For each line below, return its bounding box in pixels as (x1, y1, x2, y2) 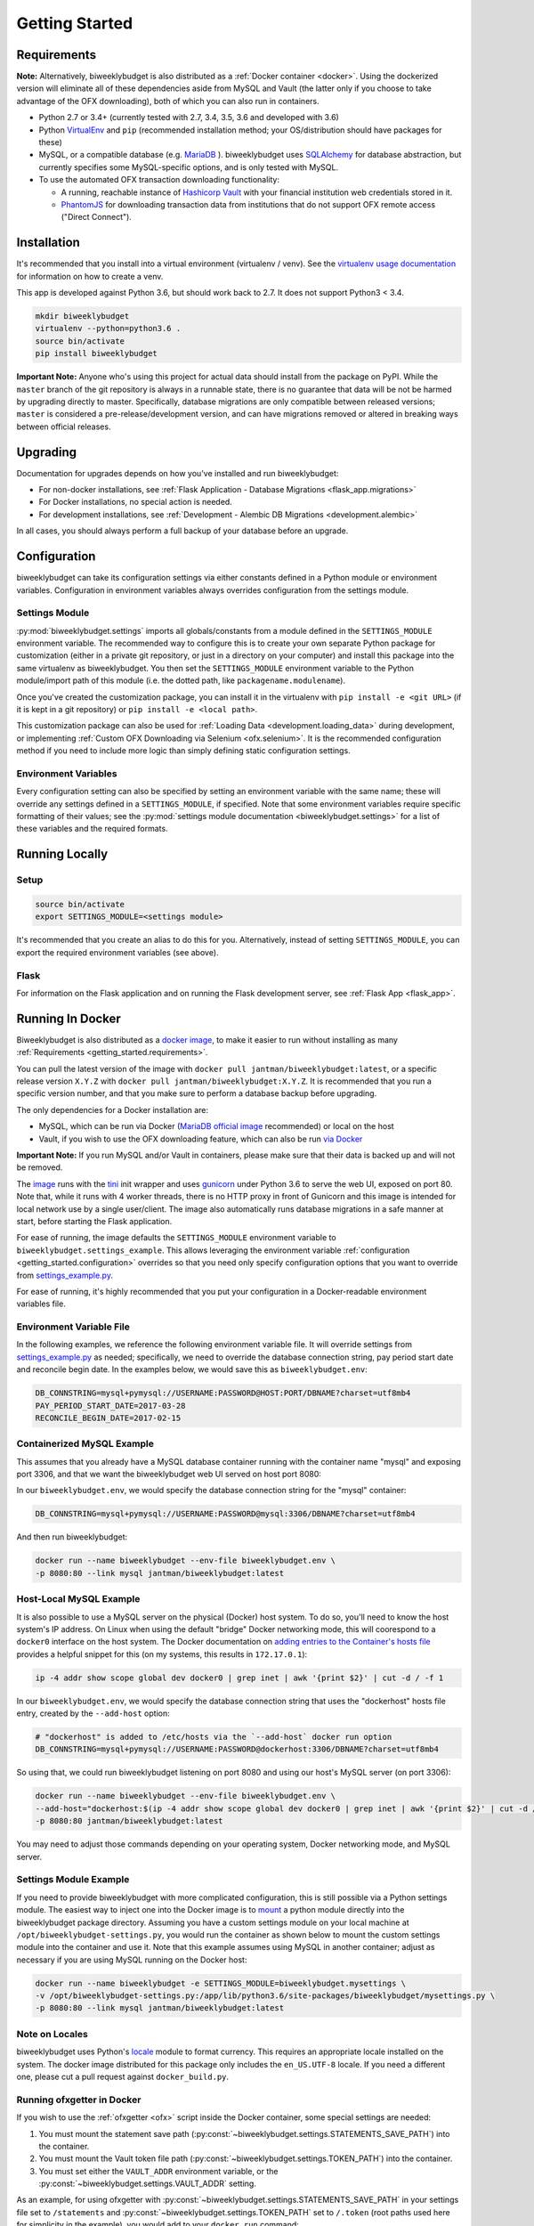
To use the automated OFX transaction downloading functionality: (38, 175, 280, 185)
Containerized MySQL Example (16, 1438, 155, 1450)
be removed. (16, 1162, 63, 1173)
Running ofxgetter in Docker (16, 2093, 142, 2106)
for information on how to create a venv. (16, 271, 164, 281)
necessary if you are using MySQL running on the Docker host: (16, 1954, 247, 1965)
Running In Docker (16, 1011, 122, 1026)
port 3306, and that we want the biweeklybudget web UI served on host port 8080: (16, 1469, 322, 1480)
